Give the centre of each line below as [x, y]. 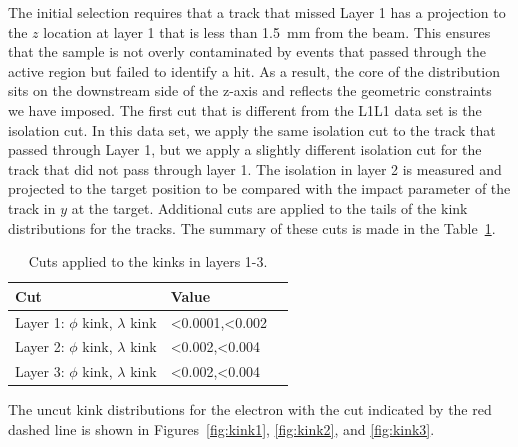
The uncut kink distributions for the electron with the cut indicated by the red [250, 409]
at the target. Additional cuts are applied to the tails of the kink [269, 207]
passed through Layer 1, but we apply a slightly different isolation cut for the [245, 149]
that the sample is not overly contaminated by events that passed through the [247, 51]
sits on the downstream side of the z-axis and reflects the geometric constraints [250, 90]
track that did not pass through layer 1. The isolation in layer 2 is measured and [255, 168]
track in [32, 207]
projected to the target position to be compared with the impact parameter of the [259, 188]
